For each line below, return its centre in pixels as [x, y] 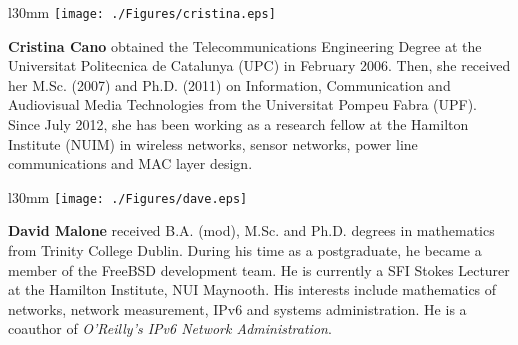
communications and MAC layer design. [130, 163]
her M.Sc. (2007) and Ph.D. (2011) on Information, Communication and [229, 84]
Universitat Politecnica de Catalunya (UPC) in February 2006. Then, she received [259, 65]
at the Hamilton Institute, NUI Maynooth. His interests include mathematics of [252, 289]
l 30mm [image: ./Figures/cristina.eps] [142, 12]
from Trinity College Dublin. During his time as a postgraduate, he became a [245, 250]
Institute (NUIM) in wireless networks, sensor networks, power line [213, 143]
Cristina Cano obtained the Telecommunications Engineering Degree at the [245, 45]
